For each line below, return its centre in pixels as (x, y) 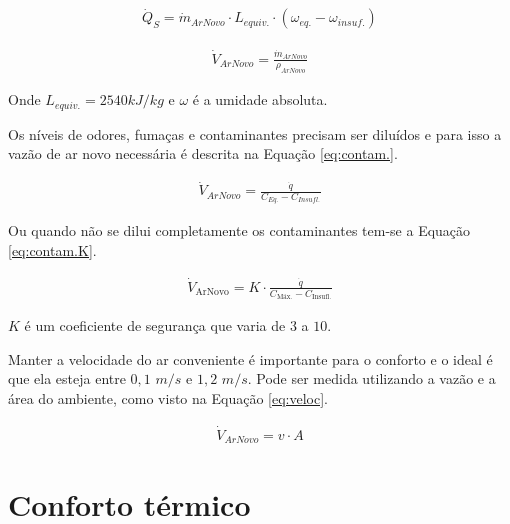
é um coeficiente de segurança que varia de (155, 325)
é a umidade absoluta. (260, 99)
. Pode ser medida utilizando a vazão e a (371, 378)
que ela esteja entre (67, 378)
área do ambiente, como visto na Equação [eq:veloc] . (168, 397)
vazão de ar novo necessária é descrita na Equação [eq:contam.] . (203, 153)
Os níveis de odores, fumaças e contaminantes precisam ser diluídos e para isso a (255, 133)
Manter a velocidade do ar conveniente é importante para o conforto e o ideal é (250, 358)
